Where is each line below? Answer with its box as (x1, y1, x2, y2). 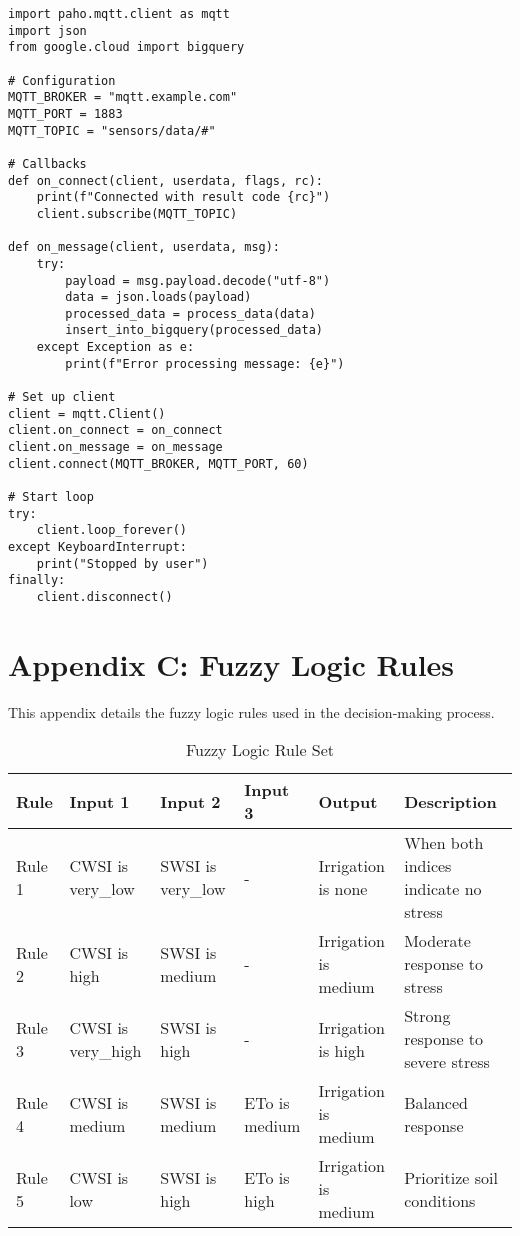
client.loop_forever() (36, 523, 187, 538)
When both (404, 831, 484, 855)
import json (8, 23, 87, 38)
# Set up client (8, 390, 116, 405)
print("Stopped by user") (36, 556, 209, 571)
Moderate (404, 929, 471, 953)
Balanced (404, 1090, 468, 1114)
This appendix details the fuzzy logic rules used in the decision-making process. (8, 701, 495, 722)
